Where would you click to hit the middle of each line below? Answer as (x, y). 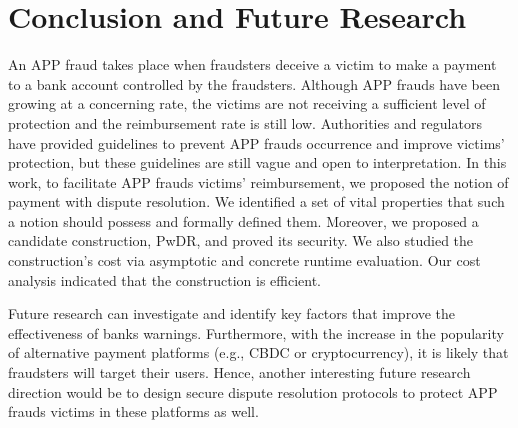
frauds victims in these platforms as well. (133, 411)
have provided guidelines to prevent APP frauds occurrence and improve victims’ (256, 142)
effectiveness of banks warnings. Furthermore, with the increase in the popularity (256, 332)
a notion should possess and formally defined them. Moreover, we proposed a (243, 220)
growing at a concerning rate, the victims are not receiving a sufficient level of (247, 103)
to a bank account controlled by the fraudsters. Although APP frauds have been (254, 83)
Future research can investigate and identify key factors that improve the (232, 313)
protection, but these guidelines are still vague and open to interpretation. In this (257, 162)
